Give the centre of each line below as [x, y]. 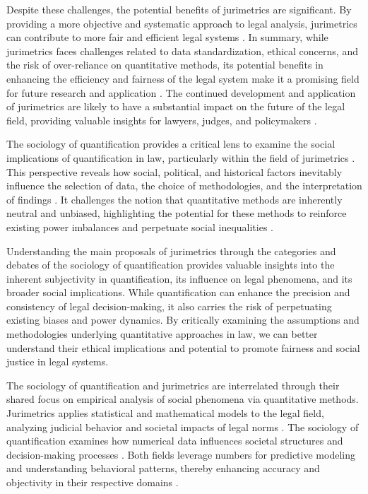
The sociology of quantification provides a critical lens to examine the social [171, 144]
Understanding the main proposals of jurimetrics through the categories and [171, 251]
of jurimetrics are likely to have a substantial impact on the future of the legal [176, 106]
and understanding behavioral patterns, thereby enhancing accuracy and [163, 468]
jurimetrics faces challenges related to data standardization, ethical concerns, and [182, 51]
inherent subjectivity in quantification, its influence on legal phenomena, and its [179, 278]
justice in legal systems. [58, 361]
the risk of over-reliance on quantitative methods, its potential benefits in [165, 65]
